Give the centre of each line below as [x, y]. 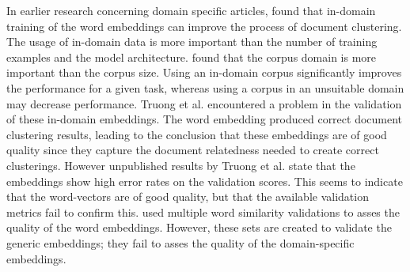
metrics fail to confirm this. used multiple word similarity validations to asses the [203, 212]
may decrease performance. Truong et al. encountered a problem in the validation [204, 103]
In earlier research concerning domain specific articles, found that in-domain [191, 10]
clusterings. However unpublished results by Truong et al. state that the [181, 165]
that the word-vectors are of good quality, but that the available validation [188, 196]
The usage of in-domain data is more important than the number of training [192, 42]
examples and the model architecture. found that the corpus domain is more [192, 57]
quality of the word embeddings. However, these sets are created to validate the [199, 227]
